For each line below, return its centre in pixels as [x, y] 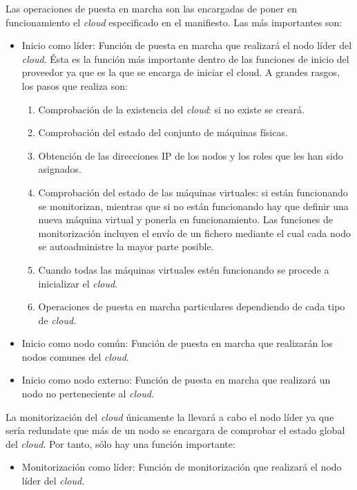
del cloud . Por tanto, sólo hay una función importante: [120, 443]
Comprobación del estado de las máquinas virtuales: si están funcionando [193, 192]
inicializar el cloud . [78, 283]
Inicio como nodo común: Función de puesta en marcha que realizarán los [177, 343]
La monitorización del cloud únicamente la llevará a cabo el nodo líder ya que [170, 416]
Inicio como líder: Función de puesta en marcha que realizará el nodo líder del [187, 45]
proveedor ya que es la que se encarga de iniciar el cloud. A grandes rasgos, [181, 72]
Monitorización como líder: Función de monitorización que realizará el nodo [182, 467]
